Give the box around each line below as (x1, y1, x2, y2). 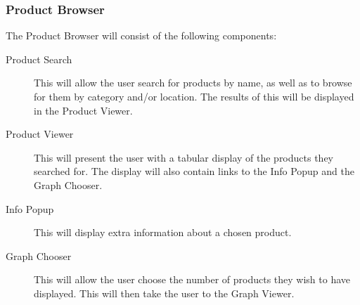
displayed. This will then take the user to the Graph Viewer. (34, 285, 295, 300)
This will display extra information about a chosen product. (34, 225, 292, 240)
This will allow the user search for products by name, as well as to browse (34, 75, 352, 90)
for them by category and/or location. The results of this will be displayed (34, 89, 354, 103)
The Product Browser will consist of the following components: (6, 28, 277, 43)
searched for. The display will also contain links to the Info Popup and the (34, 164, 354, 179)
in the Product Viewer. (34, 103, 133, 117)
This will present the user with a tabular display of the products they (34, 150, 334, 164)
